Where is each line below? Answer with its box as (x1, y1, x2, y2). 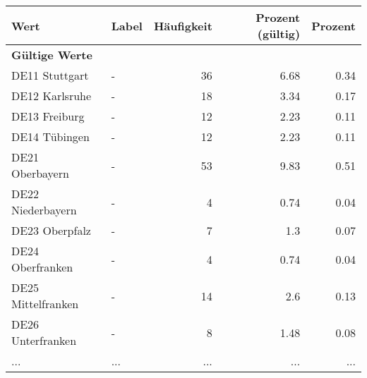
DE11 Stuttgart (11, 67, 89, 83)
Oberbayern (11, 165, 69, 181)
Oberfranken (11, 259, 73, 275)
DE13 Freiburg (11, 108, 85, 124)
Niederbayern (11, 202, 77, 218)
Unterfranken (11, 332, 77, 348)
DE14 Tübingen (11, 128, 90, 145)
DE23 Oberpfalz (11, 222, 91, 238)
